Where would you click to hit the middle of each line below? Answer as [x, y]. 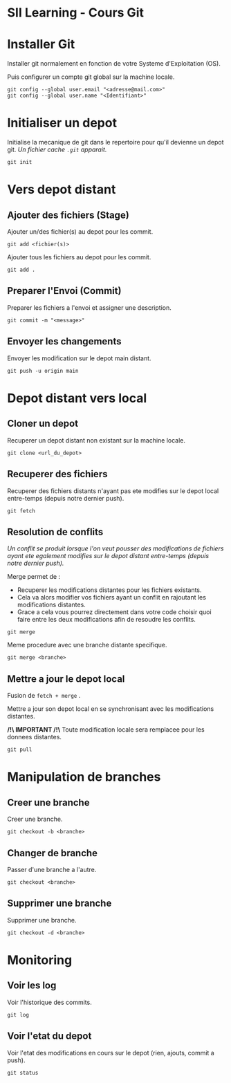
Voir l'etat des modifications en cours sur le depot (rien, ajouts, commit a [111, 1053]
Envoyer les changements [64, 341]
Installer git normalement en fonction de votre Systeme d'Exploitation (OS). [114, 64]
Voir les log [32, 986]
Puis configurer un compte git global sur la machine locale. [91, 77]
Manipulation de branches [84, 777]
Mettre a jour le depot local [66, 679]
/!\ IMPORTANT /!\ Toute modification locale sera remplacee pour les [106, 730]
